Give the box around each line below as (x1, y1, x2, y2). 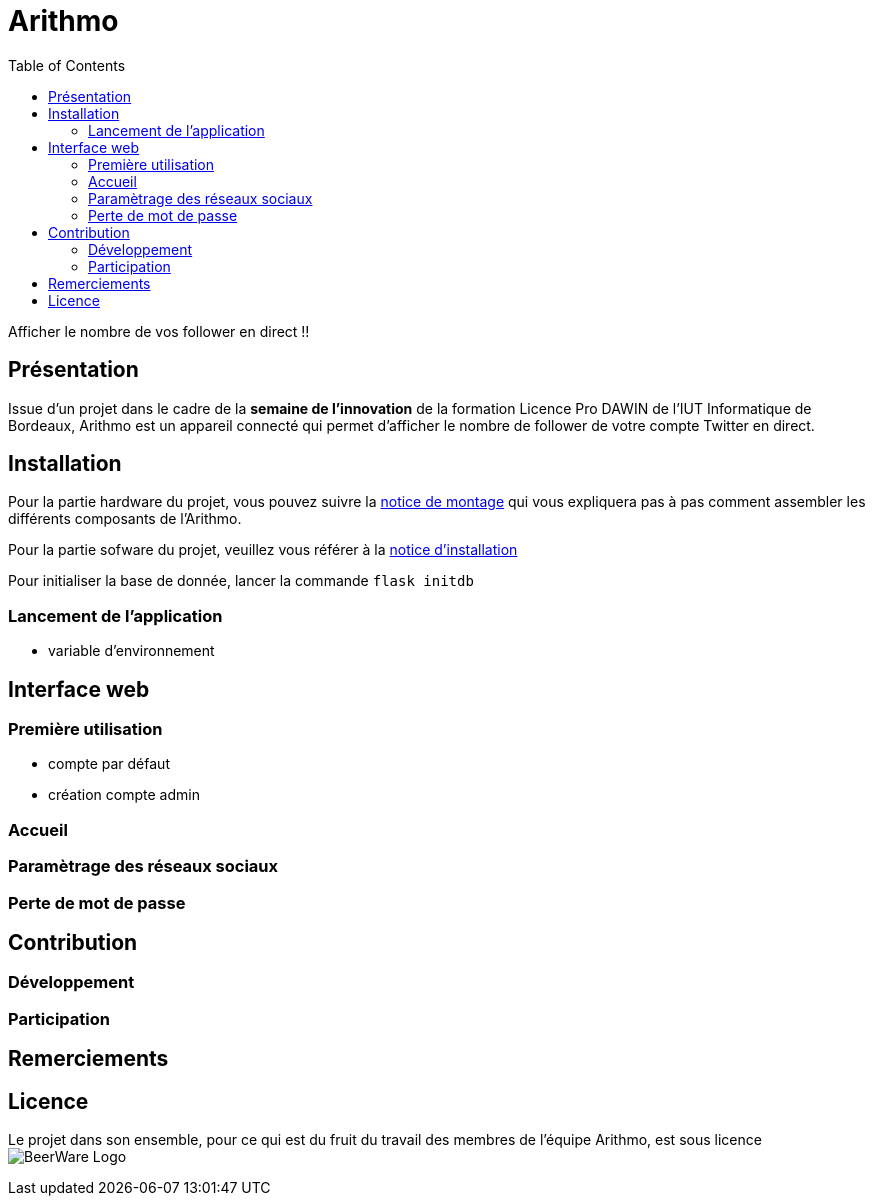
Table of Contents (8, 56, 126, 74)
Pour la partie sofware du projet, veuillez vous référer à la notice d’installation (8, 541, 518, 559)
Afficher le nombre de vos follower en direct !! (8, 322, 310, 340)
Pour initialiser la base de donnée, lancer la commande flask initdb (8, 572, 474, 590)
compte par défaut (48, 755, 170, 773)
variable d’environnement (48, 642, 215, 660)
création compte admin (48, 786, 200, 804)
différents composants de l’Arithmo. (8, 510, 242, 528)
